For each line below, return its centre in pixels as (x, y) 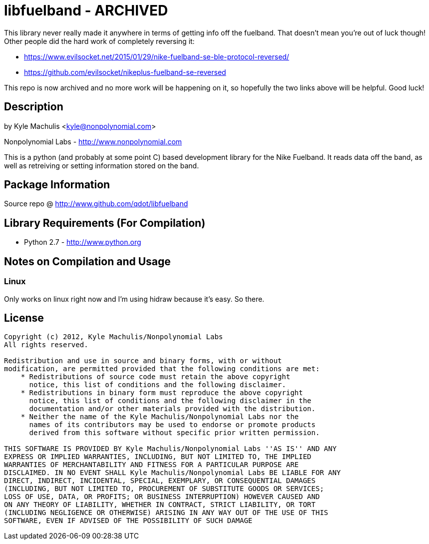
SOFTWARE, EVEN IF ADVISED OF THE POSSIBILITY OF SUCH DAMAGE (128, 521)
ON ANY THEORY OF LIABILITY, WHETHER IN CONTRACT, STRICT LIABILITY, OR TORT (160, 505)
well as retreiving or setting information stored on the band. (102, 165)
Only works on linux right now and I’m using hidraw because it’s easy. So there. (134, 299)
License (24, 318)
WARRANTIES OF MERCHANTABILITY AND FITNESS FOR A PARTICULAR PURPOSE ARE (152, 465)
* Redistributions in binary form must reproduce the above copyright (162, 393)
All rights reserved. (46, 345)
